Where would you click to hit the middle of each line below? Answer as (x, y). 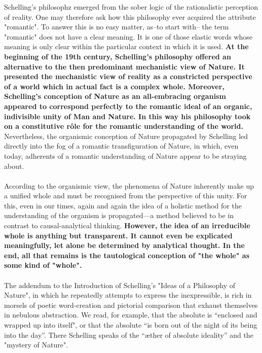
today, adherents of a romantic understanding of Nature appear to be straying (125, 155)
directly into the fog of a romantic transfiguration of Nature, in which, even (121, 146)
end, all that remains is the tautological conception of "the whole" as (127, 255)
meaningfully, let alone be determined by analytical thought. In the (124, 245)
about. (14, 166)
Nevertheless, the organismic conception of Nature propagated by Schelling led (126, 136)
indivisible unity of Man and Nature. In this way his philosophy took (127, 116)
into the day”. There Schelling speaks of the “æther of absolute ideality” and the (129, 334)
